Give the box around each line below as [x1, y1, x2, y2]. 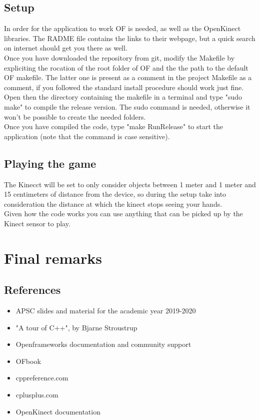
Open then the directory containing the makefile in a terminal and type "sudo [4, 92, 242, 102]
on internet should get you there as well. [4, 43, 127, 53]
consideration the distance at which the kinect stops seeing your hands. [4, 198, 222, 209]
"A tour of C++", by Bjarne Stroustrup [15, 322, 137, 332]
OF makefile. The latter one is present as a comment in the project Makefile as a [4, 72, 252, 83]
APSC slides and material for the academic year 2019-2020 [15, 305, 196, 316]
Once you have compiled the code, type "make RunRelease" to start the [4, 121, 223, 132]
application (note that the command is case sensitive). [4, 131, 170, 141]
